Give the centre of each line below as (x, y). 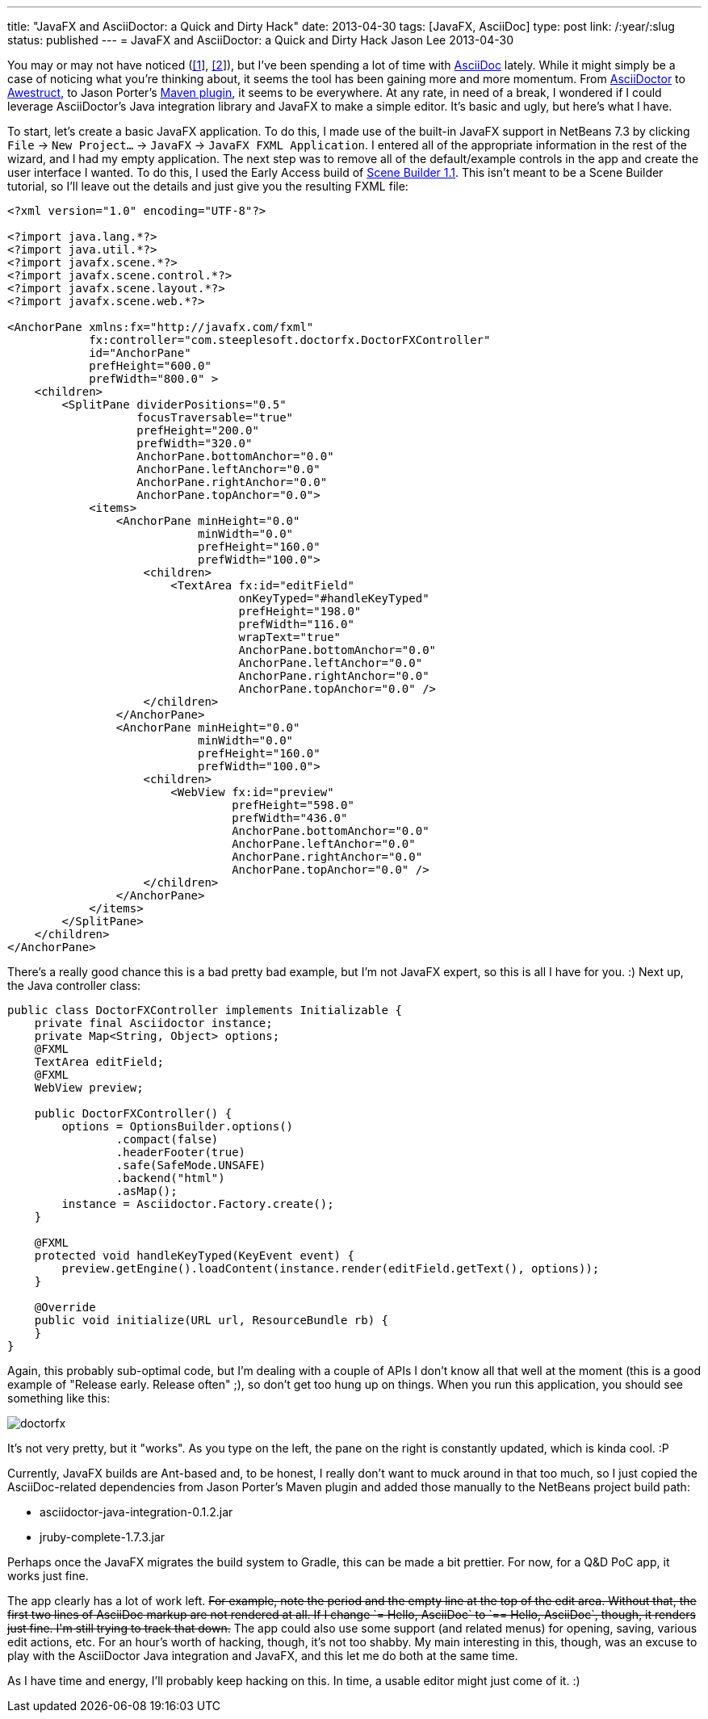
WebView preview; (89, 1088)
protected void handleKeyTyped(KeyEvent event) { (194, 1256)
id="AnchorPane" (140, 353)
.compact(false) (167, 1139)
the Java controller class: (74, 985)
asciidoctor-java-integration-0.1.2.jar (136, 1512)
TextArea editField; (99, 1062)
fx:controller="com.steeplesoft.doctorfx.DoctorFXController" (290, 340)
